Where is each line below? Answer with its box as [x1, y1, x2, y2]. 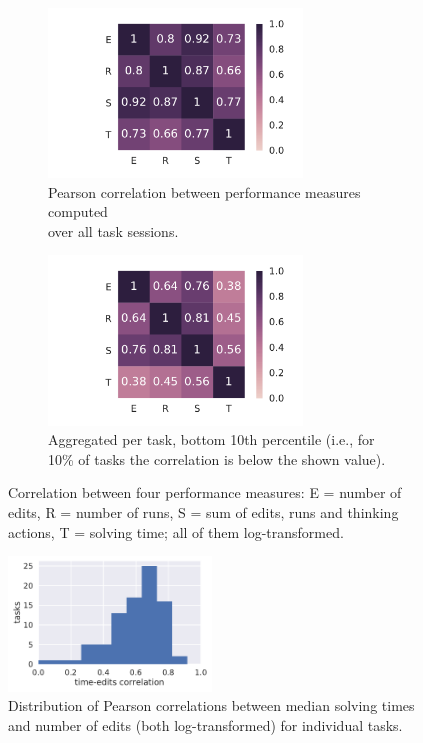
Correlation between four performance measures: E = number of [8, 482, 402, 503]
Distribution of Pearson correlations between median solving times [8, 695, 415, 716]
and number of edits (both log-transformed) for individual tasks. [8, 714, 403, 735]
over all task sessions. [48, 220, 179, 241]
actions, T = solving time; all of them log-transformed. [8, 521, 344, 542]
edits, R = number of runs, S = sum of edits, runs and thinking [8, 501, 399, 522]
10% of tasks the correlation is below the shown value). [48, 448, 386, 469]
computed [48, 201, 108, 222]
